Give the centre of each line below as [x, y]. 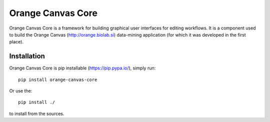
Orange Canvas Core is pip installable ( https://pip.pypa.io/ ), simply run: [82, 68]
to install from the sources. [37, 113]
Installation [27, 56]
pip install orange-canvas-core [58, 79]
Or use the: [21, 91]
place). [16, 42]
